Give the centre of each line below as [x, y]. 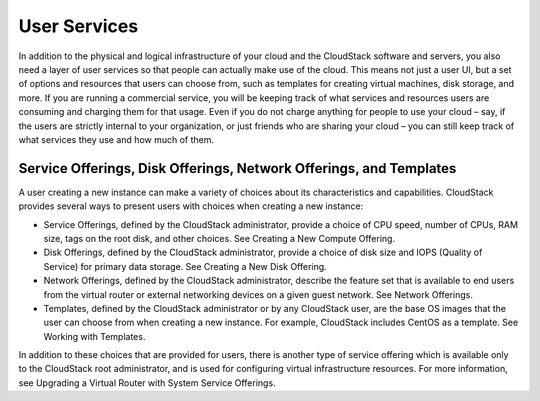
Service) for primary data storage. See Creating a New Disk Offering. [185, 266]
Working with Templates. [94, 336]
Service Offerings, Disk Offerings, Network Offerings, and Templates [237, 168]
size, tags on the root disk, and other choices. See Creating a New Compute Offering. [219, 238]
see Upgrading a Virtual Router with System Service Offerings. [147, 382]
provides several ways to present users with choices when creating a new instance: [191, 206]
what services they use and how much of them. [116, 139]
